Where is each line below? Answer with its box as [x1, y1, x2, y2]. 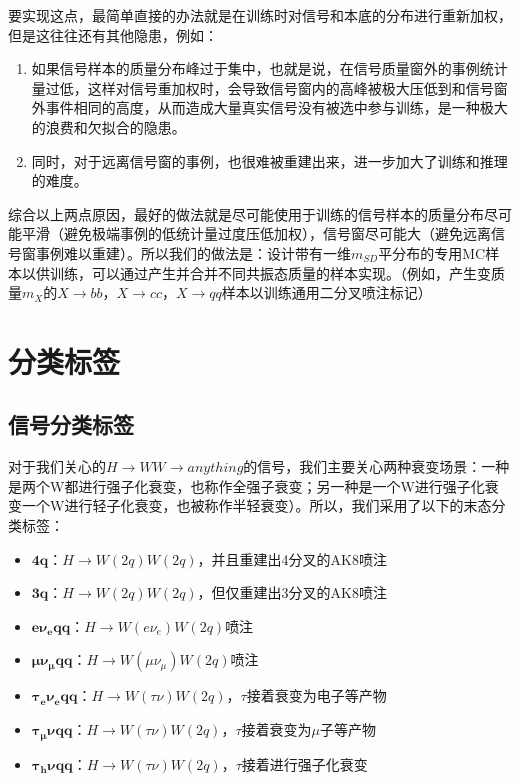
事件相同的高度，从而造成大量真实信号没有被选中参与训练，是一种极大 [45, 97, 508, 118]
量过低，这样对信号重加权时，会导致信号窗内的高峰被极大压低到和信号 [31, 77, 494, 98]
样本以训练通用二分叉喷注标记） [221, 282, 432, 303]
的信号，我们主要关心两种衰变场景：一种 [243, 456, 510, 477]
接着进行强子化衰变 [241, 753, 368, 774]
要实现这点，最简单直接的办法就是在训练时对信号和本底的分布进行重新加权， [8, 5, 512, 25]
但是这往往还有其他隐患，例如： [8, 24, 218, 45]
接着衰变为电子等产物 [246, 685, 387, 706]
